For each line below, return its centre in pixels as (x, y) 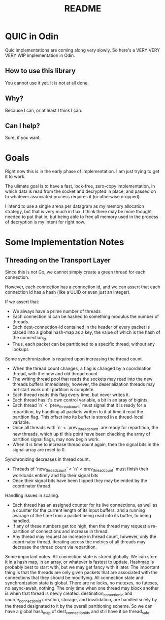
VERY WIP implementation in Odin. (40, 55)
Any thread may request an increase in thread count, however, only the (84, 536)
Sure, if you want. (23, 138)
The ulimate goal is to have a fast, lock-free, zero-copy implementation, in (80, 186)
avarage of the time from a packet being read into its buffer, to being (82, 515)
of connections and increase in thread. (70, 531)
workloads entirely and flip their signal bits (55, 475)
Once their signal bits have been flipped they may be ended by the (80, 481)
